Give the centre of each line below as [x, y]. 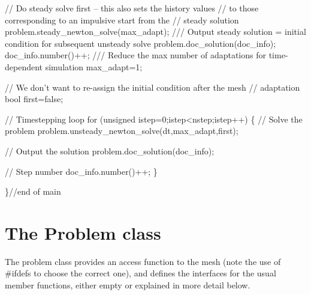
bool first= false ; [34, 99]
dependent [24, 66]
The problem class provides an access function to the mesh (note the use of [143, 261]
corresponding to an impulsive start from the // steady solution [122, 20]
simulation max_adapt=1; [94, 66]
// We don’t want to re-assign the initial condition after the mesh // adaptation [153, 87]
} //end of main [33, 191]
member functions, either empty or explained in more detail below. [128, 285]
